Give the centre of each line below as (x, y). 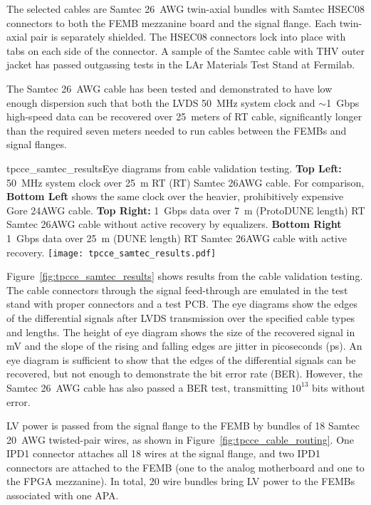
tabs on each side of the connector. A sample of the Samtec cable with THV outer (186, 50)
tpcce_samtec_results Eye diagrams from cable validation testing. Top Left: (174, 168)
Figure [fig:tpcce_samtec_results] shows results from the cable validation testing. (185, 276)
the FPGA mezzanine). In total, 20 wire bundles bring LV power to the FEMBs (181, 481)
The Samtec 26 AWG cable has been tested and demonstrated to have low (169, 88)
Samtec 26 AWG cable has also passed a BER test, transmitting (147, 387)
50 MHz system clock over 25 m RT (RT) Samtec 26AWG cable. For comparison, (185, 182)
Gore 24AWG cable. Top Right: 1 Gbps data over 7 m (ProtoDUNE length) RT (186, 210)
